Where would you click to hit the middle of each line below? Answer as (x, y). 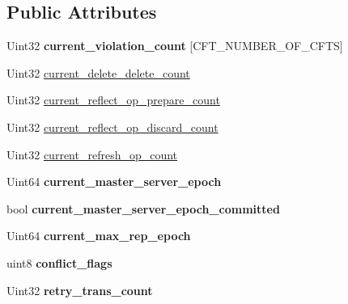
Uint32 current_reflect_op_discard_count (112, 127)
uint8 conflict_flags (59, 262)
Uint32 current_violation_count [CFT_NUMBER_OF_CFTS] (175, 46)
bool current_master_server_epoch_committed (143, 208)
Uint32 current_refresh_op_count (92, 154)
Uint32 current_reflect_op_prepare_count (113, 100)
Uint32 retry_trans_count (80, 290)
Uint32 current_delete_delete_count (98, 72)
